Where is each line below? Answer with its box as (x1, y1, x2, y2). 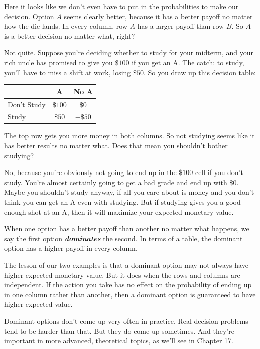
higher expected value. (4, 299, 73, 309)
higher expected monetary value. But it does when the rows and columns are (4, 269, 240, 280)
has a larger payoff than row (137, 21, 224, 31)
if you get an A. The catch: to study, (132, 57, 244, 67)
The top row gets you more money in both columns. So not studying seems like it (4, 130, 255, 141)
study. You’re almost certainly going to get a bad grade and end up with (4, 177, 227, 187)
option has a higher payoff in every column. (4, 243, 138, 253)
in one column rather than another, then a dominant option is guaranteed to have (4, 289, 256, 299)
